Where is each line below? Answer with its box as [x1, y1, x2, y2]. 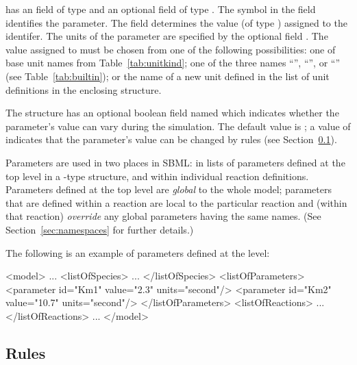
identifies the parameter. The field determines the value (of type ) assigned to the [5, 15, 347, 29]
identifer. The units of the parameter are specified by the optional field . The [5, 29, 328, 43]
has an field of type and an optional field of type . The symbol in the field [5, 2, 316, 16]
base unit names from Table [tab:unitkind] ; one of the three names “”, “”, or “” [5, 55, 341, 70]
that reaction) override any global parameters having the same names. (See [5, 209, 321, 223]
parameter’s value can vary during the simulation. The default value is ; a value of [5, 118, 351, 133]
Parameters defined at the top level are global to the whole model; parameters [5, 182, 332, 197]
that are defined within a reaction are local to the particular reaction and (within [5, 195, 347, 210]
